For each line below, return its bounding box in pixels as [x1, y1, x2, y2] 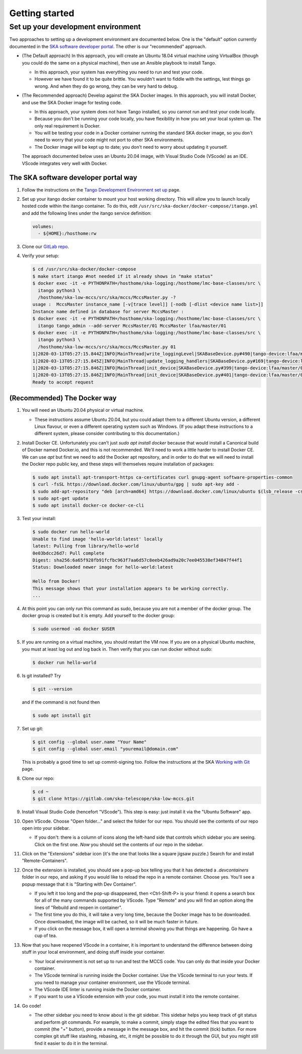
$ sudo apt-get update [32, 495, 89, 502]
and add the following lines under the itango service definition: [22, 210, 152, 216]
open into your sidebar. [22, 825, 70, 831]
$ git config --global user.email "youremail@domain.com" [32, 746, 179, 752]
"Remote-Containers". [22, 857, 68, 864]
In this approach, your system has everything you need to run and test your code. [34, 69, 204, 75]
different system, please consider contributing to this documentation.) [34, 430, 180, 437]
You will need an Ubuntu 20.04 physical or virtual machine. [22, 407, 144, 413]
